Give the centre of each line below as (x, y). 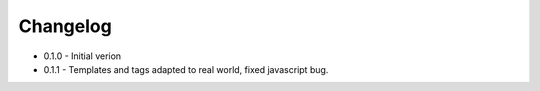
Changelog (65, 26)
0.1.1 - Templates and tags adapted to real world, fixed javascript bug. (186, 69)
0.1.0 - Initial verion (82, 56)
